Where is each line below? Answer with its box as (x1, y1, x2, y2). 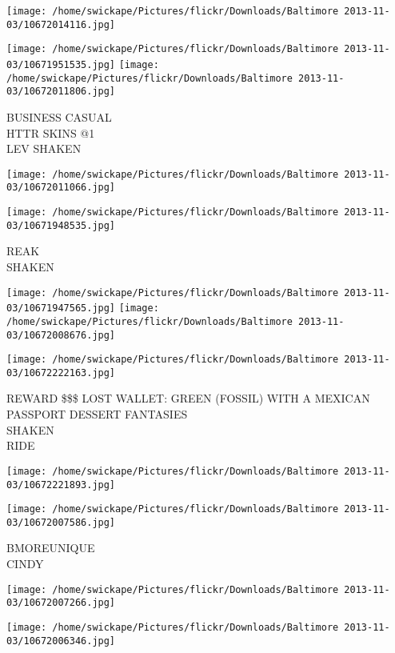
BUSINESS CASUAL (6, 108, 112, 125)
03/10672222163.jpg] (6, 367, 116, 379)
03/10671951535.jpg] (6, 58, 116, 70)
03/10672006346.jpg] (6, 635, 116, 647)
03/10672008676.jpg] (6, 329, 116, 341)
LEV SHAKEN (6, 140, 82, 157)
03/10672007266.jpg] (6, 597, 116, 609)
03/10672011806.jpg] (6, 86, 116, 98)
